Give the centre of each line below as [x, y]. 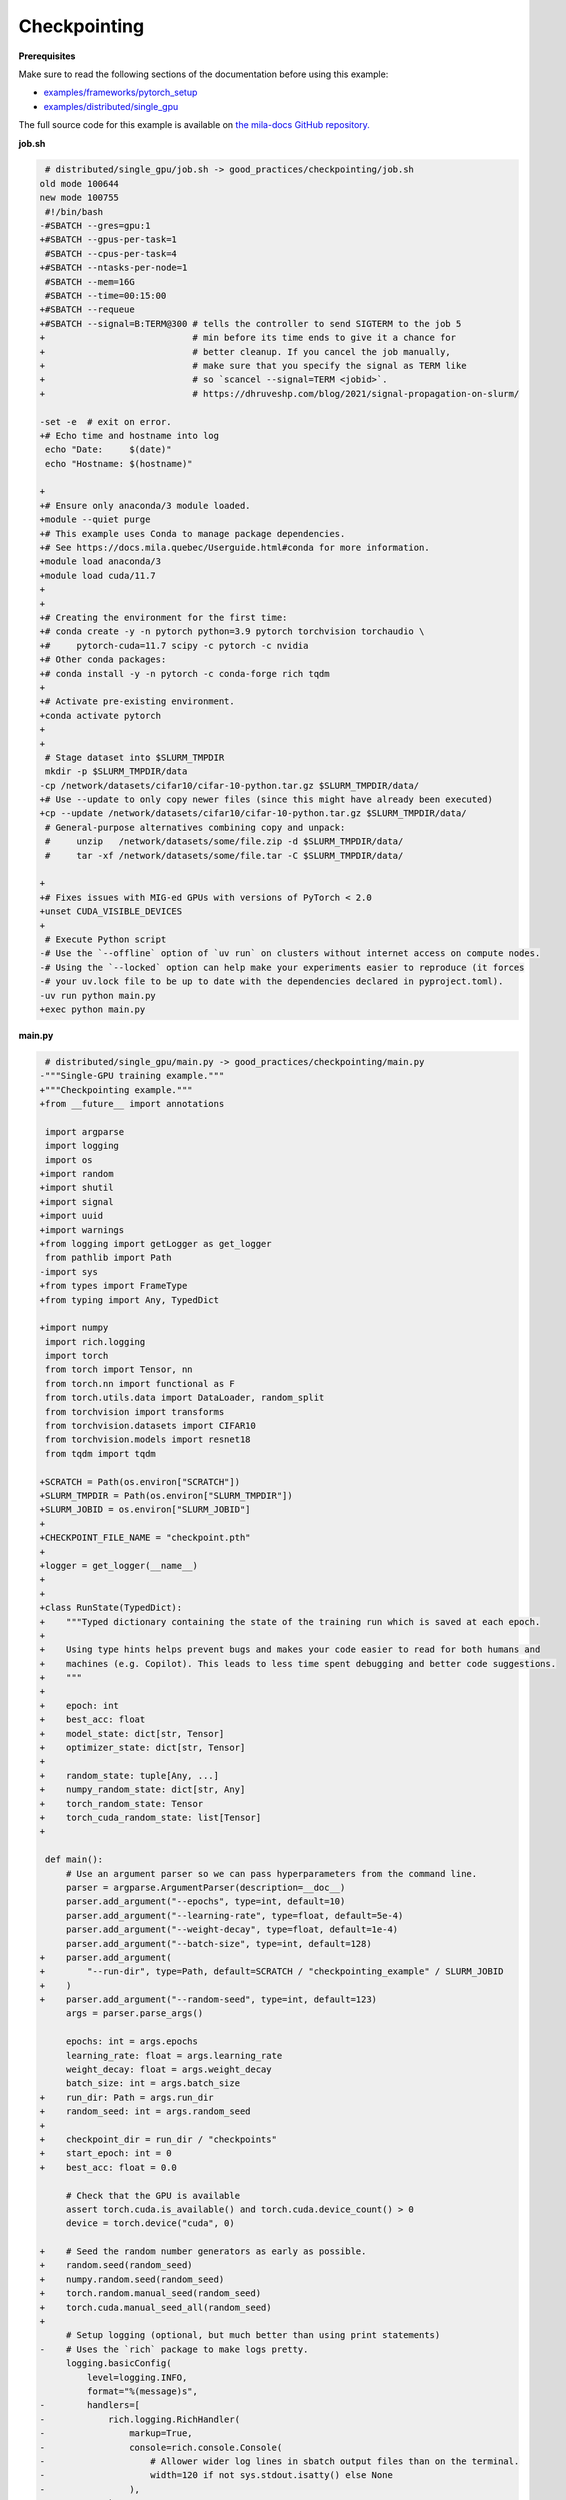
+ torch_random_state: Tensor [121, 1803]
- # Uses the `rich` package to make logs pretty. [174, 2349]
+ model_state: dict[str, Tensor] [132, 1733]
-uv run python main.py [98, 995]
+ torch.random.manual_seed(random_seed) [150, 2293]
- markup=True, [116, 2433]
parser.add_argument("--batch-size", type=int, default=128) [218, 1943]
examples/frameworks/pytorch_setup [120, 92]
